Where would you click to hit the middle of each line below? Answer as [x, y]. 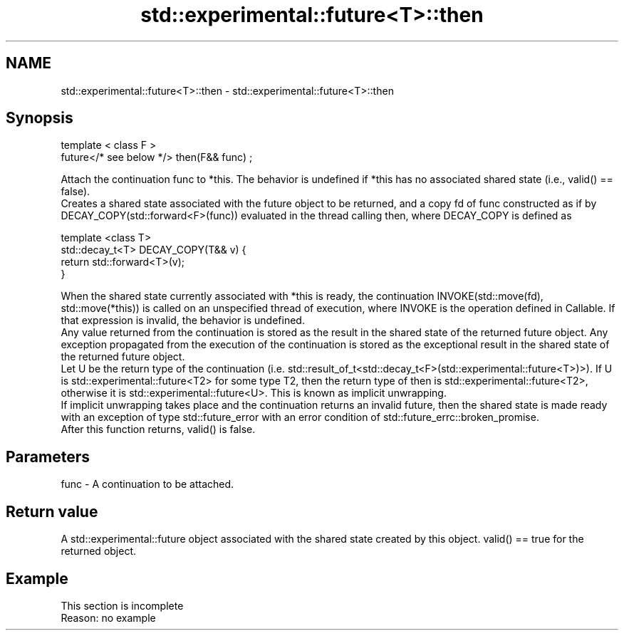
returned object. [99, 551]
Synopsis [40, 118]
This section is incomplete [122, 605]
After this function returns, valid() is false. [158, 429]
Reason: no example [108, 617]
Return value [52, 511]
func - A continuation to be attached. [147, 484]
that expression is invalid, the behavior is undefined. [183, 320]
